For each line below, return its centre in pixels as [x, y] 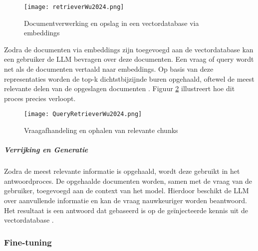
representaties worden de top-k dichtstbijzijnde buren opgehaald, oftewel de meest [129, 78]
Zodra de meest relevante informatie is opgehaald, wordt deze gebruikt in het [122, 171]
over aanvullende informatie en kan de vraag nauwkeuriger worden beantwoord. [126, 200]
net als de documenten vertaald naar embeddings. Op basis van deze [109, 69]
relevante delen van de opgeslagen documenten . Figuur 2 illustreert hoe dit [120, 88]
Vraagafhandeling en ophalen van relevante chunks [101, 130]
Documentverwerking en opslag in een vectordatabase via [112, 23]
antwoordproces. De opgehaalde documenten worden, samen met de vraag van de [128, 181]
